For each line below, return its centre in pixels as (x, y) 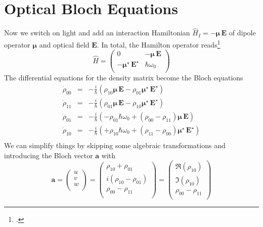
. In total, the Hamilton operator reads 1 (159, 43)
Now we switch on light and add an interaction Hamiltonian (97, 33)
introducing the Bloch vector (49, 155)
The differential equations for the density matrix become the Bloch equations (124, 78)
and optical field (64, 44)
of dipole (242, 33)
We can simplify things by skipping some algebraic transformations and (115, 145)
